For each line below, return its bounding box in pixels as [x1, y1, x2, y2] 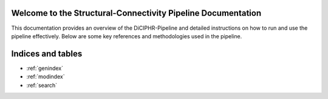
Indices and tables [11, 49, 83, 59]
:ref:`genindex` [26, 64, 64, 72]
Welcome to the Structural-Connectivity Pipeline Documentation [11, 8, 262, 18]
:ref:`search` [26, 81, 58, 89]
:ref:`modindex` [26, 73, 65, 80]
